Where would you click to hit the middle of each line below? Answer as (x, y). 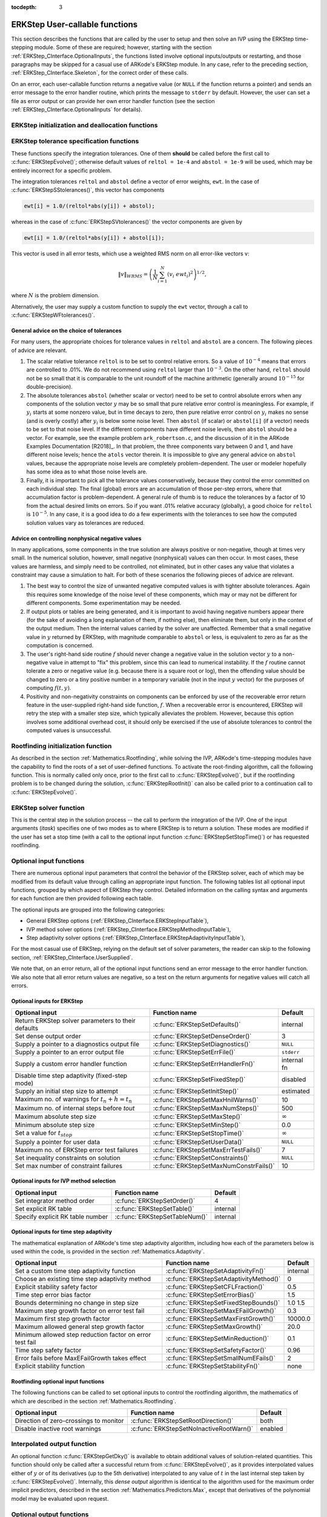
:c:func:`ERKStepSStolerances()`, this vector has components (88, 190)
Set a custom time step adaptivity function (75, 1271)
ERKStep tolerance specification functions (75, 141)
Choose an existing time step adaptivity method (83, 1279)
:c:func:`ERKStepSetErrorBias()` (211, 1295)
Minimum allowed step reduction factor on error (83, 1335)
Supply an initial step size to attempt (66, 1091)
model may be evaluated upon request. (60, 1498)
